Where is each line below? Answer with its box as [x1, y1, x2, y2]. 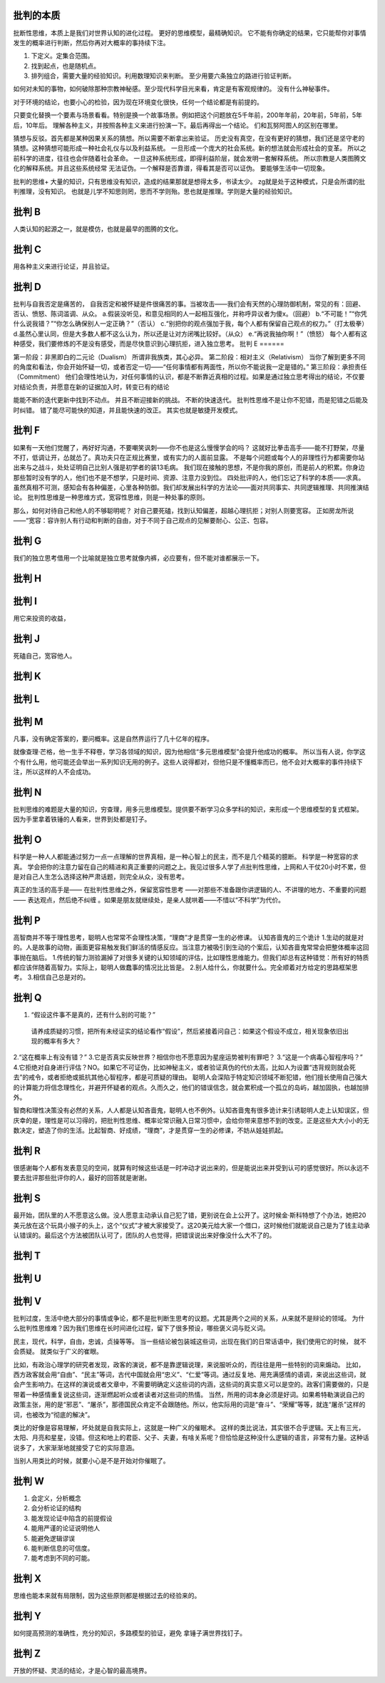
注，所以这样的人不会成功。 [13, 768, 95, 776]
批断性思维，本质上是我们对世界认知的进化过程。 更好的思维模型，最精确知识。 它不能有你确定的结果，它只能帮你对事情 [13, 29, 366, 37]
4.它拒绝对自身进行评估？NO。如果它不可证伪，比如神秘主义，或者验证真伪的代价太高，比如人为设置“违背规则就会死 [13, 1063, 356, 1072]
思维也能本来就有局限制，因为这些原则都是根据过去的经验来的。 [13, 1592, 201, 1600]
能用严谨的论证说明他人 [31, 1524, 100, 1532]
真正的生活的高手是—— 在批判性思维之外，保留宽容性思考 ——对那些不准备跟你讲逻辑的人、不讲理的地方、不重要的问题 [13, 886, 366, 894]
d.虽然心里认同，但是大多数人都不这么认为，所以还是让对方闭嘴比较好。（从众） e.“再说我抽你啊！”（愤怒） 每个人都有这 [13, 329, 368, 338]
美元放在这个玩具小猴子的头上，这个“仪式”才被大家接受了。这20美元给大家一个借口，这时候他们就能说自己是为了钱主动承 [13, 1221, 370, 1229]
